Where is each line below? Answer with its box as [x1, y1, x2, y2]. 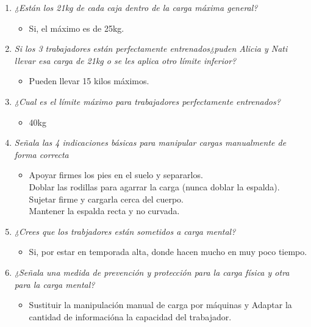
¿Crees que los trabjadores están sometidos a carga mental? [14, 225, 236, 237]
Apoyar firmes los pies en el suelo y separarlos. [29, 168, 203, 181]
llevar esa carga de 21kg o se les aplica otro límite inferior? [14, 54, 237, 66]
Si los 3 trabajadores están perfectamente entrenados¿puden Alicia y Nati [14, 42, 288, 55]
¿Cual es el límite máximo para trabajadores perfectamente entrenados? [14, 95, 281, 107]
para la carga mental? [14, 278, 95, 290]
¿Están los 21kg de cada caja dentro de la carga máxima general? [14, 1, 258, 13]
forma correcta [14, 148, 69, 160]
